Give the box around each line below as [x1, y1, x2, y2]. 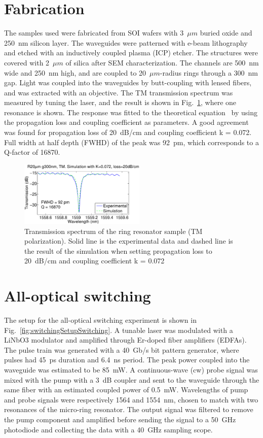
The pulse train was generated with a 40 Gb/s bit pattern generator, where [4, 344, 239, 355]
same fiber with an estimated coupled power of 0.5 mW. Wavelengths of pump [4, 384, 248, 395]
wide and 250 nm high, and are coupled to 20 [4, 67, 146, 78]
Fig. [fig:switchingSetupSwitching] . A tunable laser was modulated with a [4, 324, 233, 335]
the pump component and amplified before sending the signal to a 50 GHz [4, 414, 236, 425]
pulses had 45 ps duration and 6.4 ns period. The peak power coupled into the [4, 354, 250, 365]
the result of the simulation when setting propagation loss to [24, 245, 212, 256]
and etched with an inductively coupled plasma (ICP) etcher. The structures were [4, 47, 258, 58]
